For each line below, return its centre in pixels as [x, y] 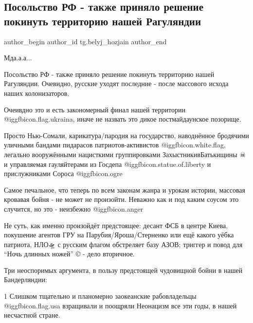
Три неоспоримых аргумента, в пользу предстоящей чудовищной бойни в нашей [123, 270]
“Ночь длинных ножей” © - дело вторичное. [69, 254]
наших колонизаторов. [37, 93]
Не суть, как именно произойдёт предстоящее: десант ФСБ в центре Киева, [116, 225]
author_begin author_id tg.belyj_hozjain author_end [85, 41]
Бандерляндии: [26, 279]
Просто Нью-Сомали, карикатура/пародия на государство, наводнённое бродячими [126, 135]
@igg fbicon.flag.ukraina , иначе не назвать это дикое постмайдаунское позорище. [123, 119]
